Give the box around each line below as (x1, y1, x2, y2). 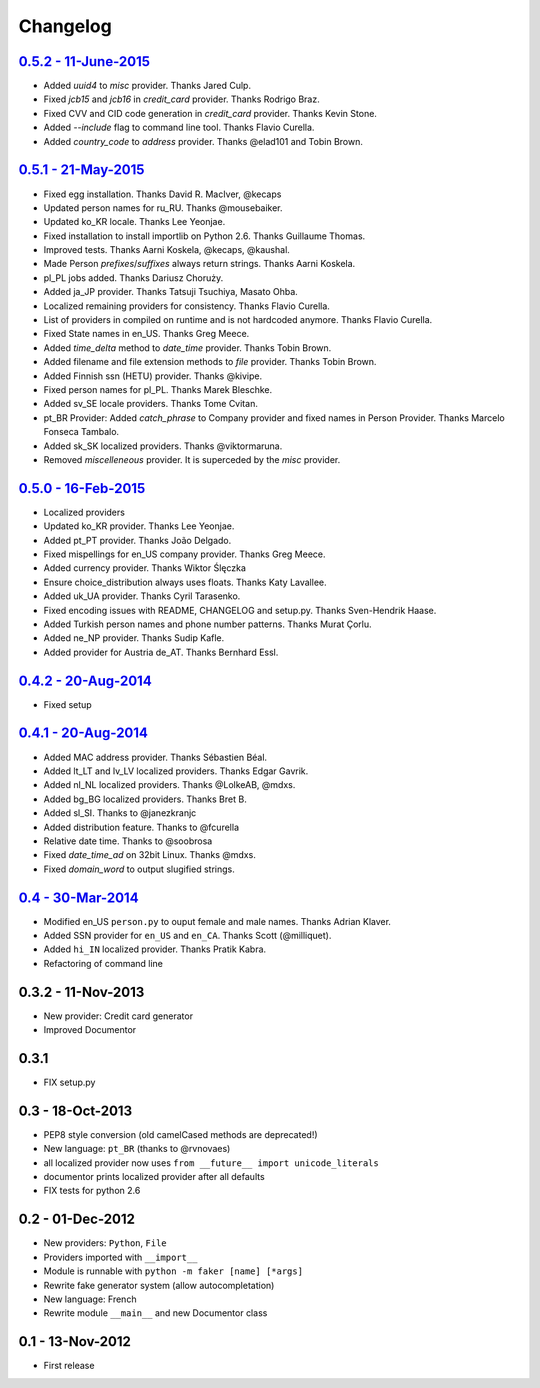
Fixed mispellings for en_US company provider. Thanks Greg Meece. (43, 548, 326, 560)
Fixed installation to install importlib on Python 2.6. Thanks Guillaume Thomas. (43, 230, 366, 242)
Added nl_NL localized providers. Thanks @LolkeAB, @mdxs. (43, 779, 296, 791)
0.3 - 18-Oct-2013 (18, 1102, 133, 1119)
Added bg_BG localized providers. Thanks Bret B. (43, 793, 247, 805)
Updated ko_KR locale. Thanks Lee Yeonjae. (43, 216, 226, 228)
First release (43, 1360, 95, 1372)
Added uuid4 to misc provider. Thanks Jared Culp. (43, 80, 252, 92)
